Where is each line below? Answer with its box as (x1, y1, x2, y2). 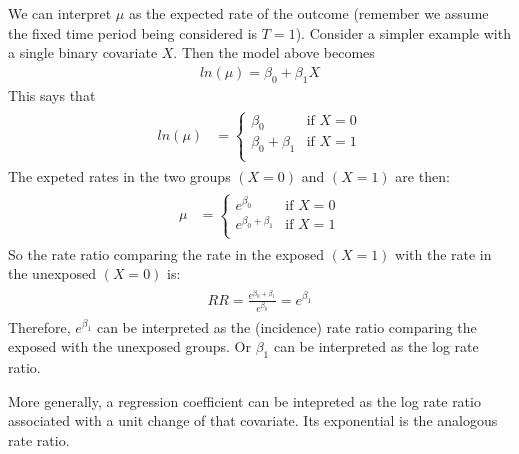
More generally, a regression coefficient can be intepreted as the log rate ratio (8, 390, 481, 411)
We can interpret (8, 3, 112, 23)
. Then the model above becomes (173, 42, 375, 63)
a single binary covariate (8, 42, 158, 63)
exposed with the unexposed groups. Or (8, 336, 251, 357)
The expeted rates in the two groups (8, 166, 231, 187)
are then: (395, 166, 450, 187)
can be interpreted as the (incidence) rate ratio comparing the (96, 316, 477, 337)
